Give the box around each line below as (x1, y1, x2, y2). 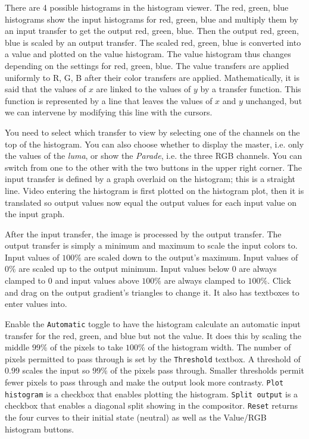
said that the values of (5, 83, 86, 95)
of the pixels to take (50, 341, 123, 353)
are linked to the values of (96, 83, 191, 95)
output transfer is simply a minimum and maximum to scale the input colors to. (5, 239, 298, 252)
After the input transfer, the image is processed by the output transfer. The (5, 227, 282, 240)
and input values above (55, 274, 139, 287)
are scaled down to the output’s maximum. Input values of (84, 250, 298, 263)
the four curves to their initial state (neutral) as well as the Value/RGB (5, 410, 267, 423)
